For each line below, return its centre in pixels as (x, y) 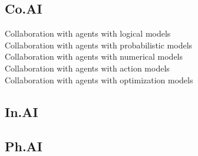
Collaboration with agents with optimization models (99, 79)
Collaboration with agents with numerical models (94, 56)
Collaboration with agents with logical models (88, 33)
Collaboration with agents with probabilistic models (99, 45)
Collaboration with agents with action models (87, 68)
